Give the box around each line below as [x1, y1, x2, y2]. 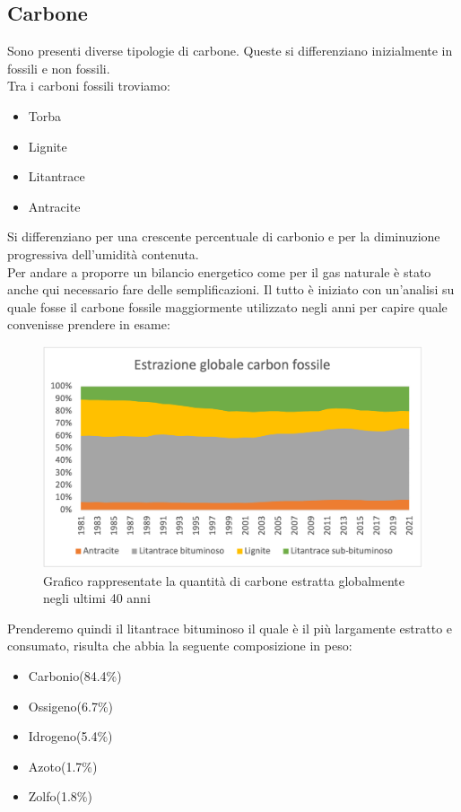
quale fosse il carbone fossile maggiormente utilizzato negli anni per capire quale [7, 297, 448, 316]
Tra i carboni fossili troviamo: [7, 76, 170, 95]
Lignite [28, 136, 67, 155]
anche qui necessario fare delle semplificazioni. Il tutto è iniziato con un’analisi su [7, 280, 455, 299]
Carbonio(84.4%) [28, 667, 122, 685]
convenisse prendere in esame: [7, 315, 170, 334]
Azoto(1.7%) [28, 756, 98, 775]
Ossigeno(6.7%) [28, 696, 114, 715]
